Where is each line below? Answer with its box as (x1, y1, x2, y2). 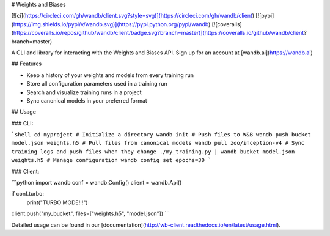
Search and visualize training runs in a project (26, 89, 142, 96)
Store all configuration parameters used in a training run (26, 80, 167, 87)
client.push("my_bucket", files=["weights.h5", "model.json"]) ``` (11, 210, 170, 217)
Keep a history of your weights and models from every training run (26, 71, 194, 79)
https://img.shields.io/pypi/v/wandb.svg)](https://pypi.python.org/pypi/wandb (13, 20, 209, 28)
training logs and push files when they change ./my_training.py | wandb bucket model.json (11, 148, 295, 155)
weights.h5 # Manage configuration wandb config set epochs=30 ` (11, 157, 211, 164)
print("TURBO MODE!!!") (26, 199, 88, 206)
